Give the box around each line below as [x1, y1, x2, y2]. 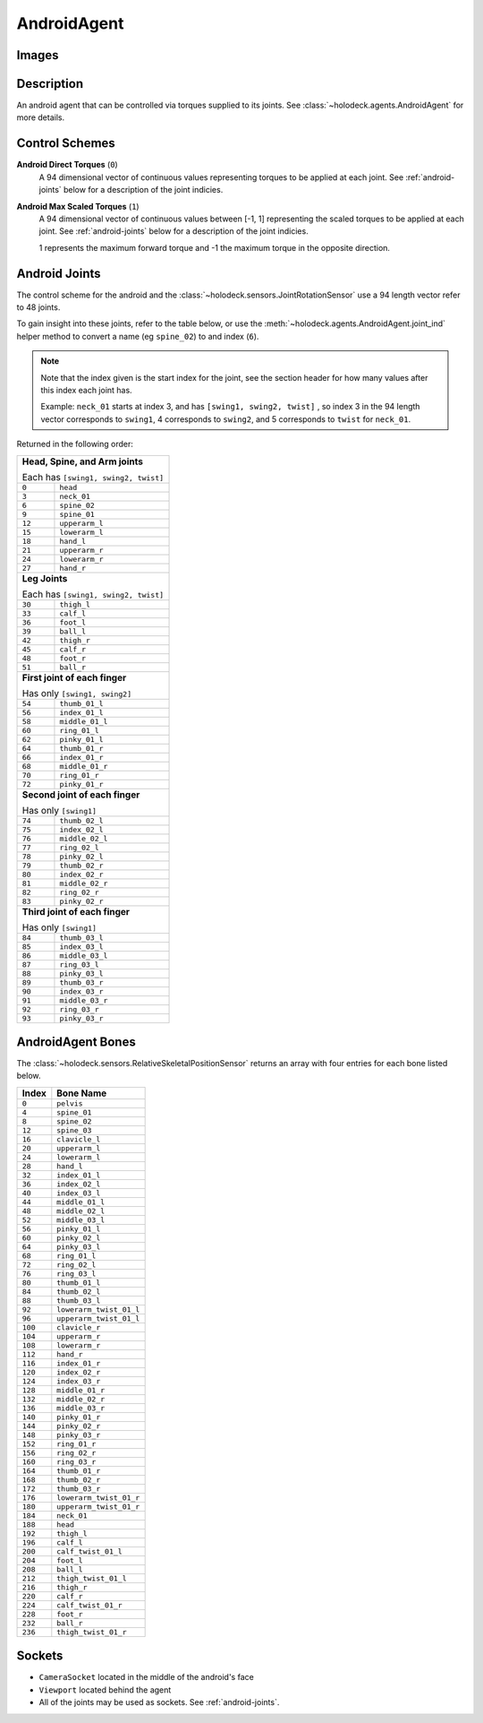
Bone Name [56, 1087, 107, 1099]
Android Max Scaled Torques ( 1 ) [16, 201, 140, 211]
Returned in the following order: [16, 439, 134, 450]
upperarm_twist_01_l [56, 1314, 140, 1323]
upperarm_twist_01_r [56, 1502, 140, 1512]
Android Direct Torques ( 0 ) [16, 159, 118, 170]
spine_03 [56, 1125, 92, 1135]
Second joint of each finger [21, 788, 140, 801]
